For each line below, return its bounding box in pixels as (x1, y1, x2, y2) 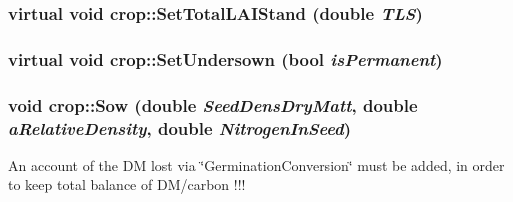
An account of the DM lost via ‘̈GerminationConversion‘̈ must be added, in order (8, 154, 505, 175)
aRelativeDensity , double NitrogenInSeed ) (8, 115, 352, 140)
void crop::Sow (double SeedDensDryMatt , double (8, 92, 418, 117)
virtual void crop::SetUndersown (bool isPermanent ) (8, 46, 443, 71)
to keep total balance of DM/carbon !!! (8, 174, 246, 195)
